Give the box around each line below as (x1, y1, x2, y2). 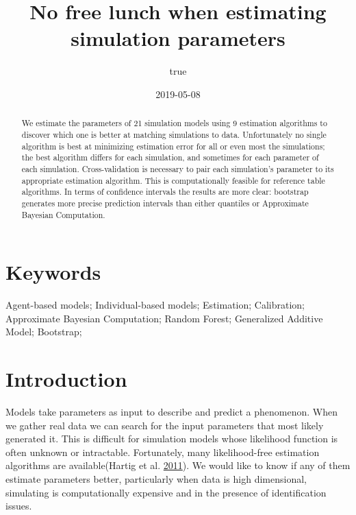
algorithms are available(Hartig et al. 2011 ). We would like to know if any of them (5, 458, 351, 472)
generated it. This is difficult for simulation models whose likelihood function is (5, 431, 338, 446)
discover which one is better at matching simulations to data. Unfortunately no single (21, 128, 327, 140)
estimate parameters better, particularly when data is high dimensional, (5, 472, 307, 486)
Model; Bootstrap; (5, 324, 82, 339)
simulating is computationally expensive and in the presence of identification (5, 485, 327, 499)
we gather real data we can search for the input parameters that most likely (5, 418, 324, 432)
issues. (5, 499, 32, 513)
